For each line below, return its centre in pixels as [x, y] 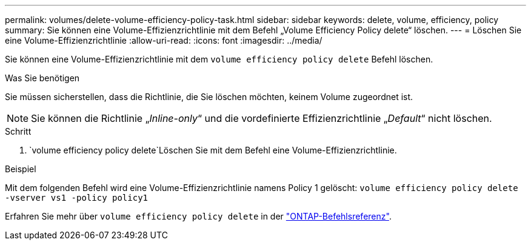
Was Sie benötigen [42, 78]
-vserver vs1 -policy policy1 [77, 198]
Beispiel [21, 169]
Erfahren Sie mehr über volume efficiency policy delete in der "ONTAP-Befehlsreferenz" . [198, 216]
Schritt [18, 131]
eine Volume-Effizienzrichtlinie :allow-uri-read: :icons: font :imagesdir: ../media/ [164, 40]
